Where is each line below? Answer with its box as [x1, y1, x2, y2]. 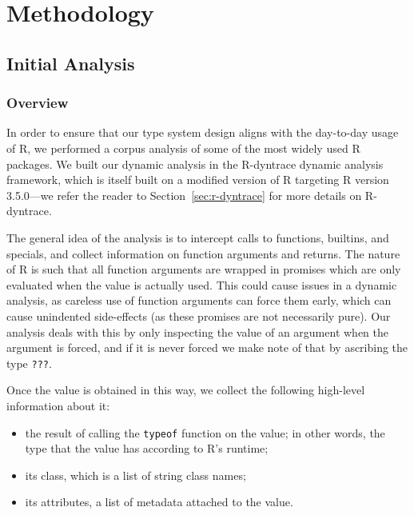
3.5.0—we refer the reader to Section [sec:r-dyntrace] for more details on [6, 186, 362, 203]
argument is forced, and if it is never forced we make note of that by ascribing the [6, 339, 408, 356]
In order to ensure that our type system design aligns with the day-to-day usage [6, 124, 399, 141]
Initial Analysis [6, 50, 135, 75]
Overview [6, 93, 69, 113]
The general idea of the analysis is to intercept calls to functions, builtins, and [6, 229, 389, 246]
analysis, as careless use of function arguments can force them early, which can [6, 292, 392, 309]
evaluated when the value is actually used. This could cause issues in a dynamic [6, 276, 397, 293]
